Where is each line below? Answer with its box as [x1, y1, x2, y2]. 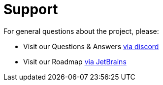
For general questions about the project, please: [3, 27, 159, 35]
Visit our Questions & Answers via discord [23, 42, 159, 51]
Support [3, 1, 58, 18]
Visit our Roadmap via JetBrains [23, 57, 127, 66]
